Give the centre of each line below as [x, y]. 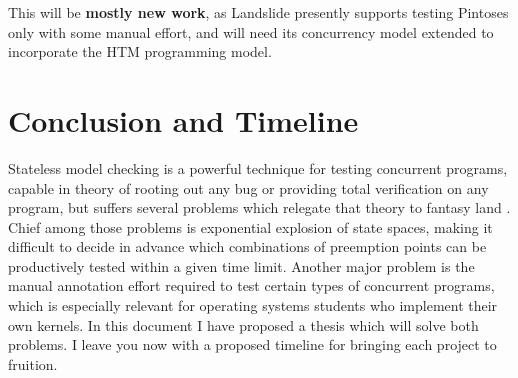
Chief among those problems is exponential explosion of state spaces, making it [250, 226]
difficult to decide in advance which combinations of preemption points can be [247, 246]
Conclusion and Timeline [183, 119]
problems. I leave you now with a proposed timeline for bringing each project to [252, 344]
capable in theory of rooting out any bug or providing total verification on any [248, 187]
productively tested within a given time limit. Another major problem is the [241, 265]
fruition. [33, 363]
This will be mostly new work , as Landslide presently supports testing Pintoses [258, 12]
